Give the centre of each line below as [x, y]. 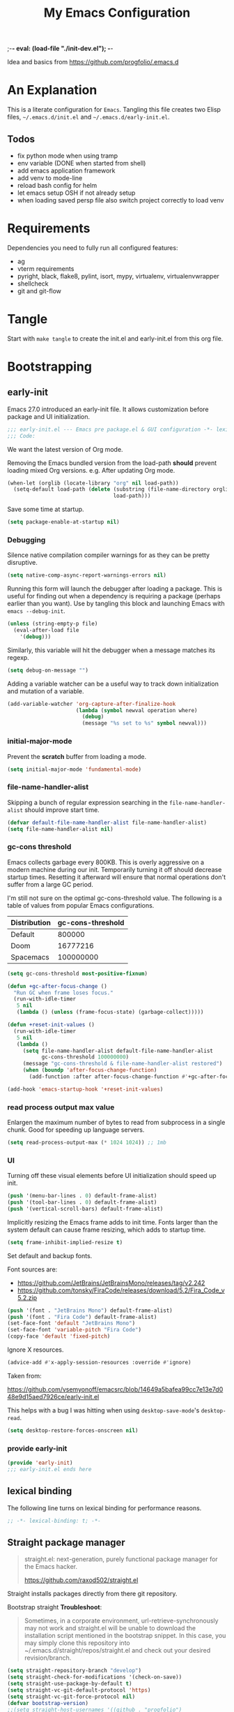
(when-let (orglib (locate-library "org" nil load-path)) [93, 483]
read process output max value [61, 1107]
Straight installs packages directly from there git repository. [92, 1594]
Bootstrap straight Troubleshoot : [55, 1607]
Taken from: [24, 1375]
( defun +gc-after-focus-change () [57, 986]
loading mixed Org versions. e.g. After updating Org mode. [91, 470]
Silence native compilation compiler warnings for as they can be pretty [109, 555]
